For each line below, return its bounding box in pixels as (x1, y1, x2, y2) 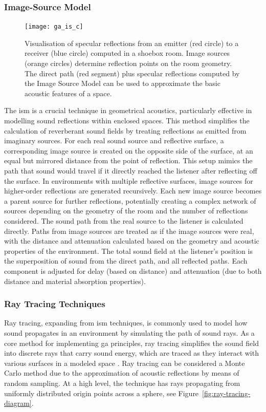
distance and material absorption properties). (4, 275, 146, 286)
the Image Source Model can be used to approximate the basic (25, 78, 220, 89)
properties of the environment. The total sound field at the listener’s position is (4, 245, 253, 256)
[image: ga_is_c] (25, 23, 83, 31)
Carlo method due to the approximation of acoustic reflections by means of (4, 367, 239, 378)
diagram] (4, 398, 32, 408)
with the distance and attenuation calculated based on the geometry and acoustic (4, 235, 259, 246)
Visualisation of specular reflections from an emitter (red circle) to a (25, 37, 239, 48)
